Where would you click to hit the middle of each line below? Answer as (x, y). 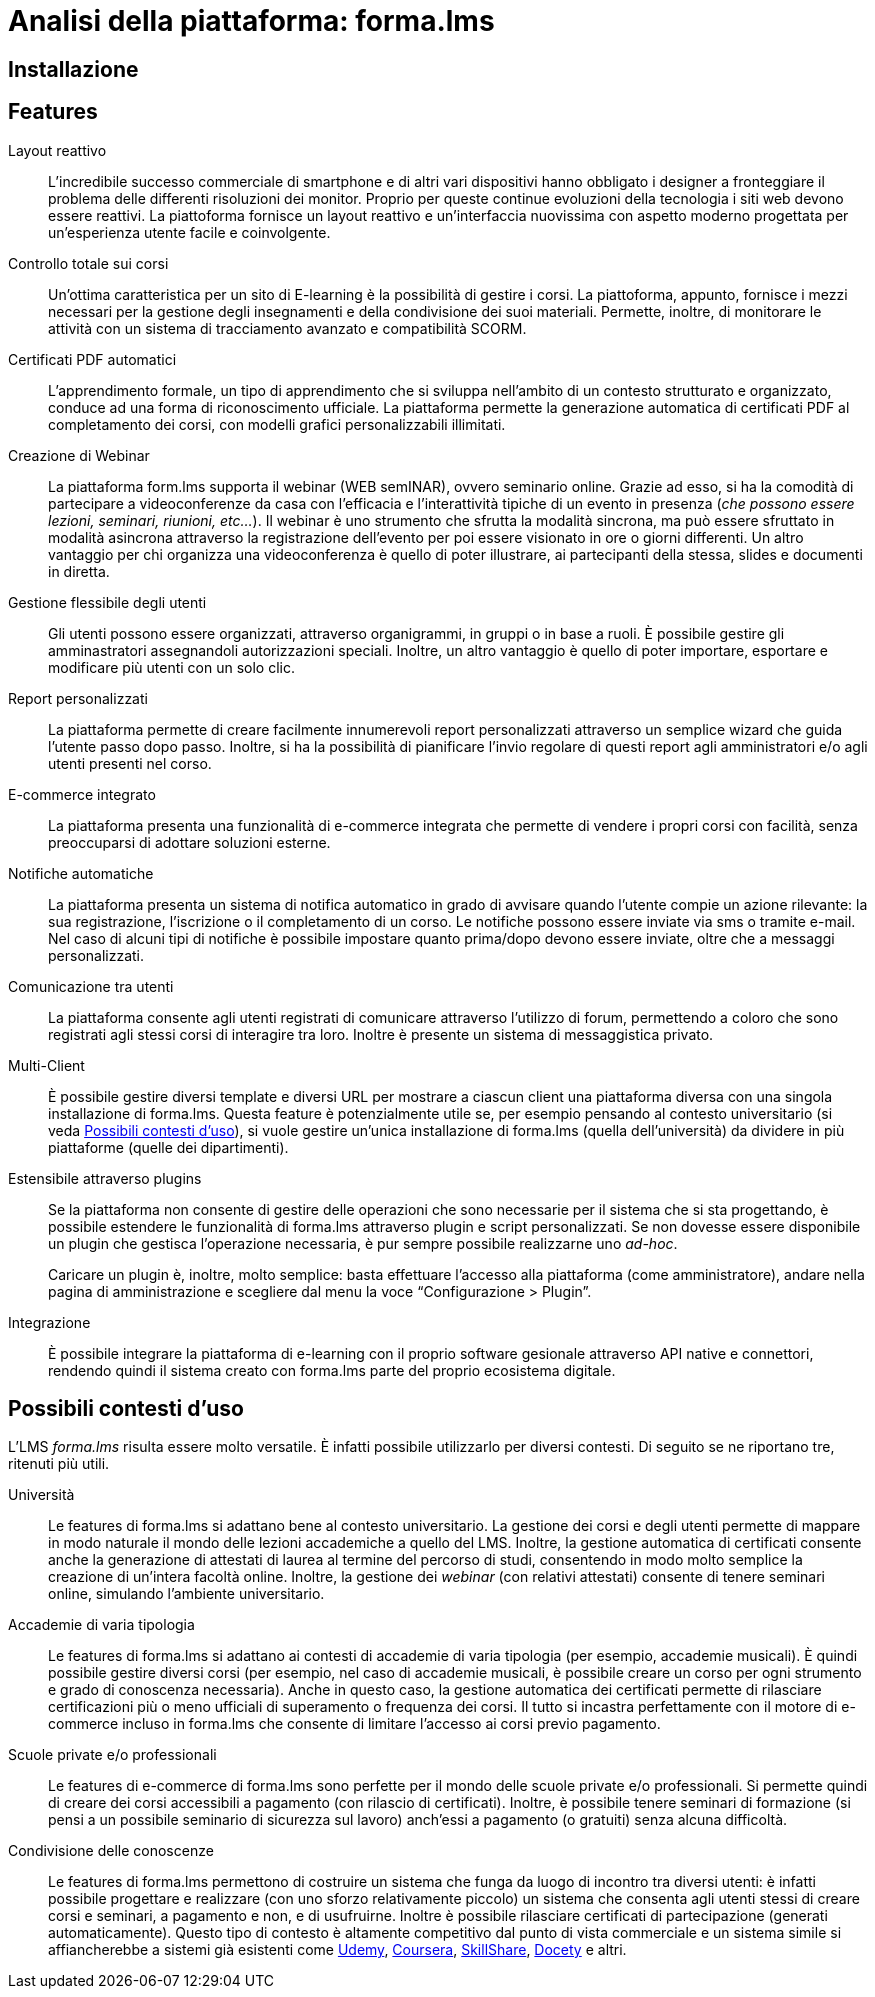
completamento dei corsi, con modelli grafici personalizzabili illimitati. (277, 424)
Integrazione (49, 1322)
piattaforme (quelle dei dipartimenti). (168, 1147)
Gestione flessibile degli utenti (107, 602)
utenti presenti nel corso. (130, 763)
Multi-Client (46, 1065)
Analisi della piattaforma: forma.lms (251, 21)
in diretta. (79, 571)
